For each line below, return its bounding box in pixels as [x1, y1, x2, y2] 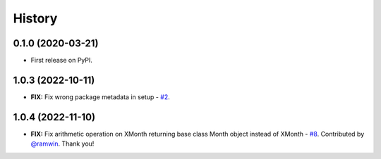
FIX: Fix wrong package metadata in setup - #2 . [30, 92, 170, 101]
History [13, 11, 58, 26]
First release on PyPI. [30, 56, 93, 65]
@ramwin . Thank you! [30, 139, 95, 148]
